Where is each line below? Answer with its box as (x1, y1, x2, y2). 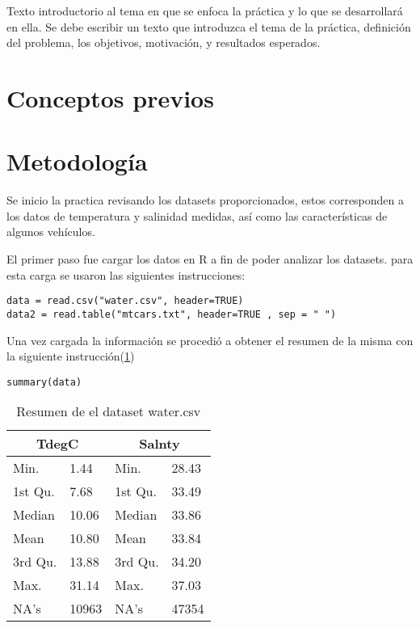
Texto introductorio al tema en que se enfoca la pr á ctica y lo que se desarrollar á (6, 2, 403, 19)
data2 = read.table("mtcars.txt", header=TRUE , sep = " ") (6, 308, 337, 320)
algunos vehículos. (6, 223, 95, 240)
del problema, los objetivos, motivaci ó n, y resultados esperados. (6, 34, 321, 51)
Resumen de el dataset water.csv (16, 402, 201, 421)
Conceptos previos (6, 81, 214, 114)
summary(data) (6, 376, 82, 388)
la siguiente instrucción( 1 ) (6, 348, 135, 365)
